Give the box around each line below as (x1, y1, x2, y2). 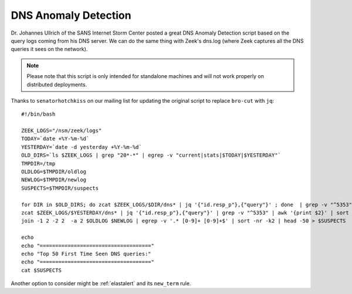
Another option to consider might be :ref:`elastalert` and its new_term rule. (11, 280, 191, 287)
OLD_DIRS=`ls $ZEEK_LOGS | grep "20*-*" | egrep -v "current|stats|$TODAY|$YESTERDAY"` (21, 152, 282, 158)
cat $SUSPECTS (21, 267, 62, 273)
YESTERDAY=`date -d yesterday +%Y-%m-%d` (21, 144, 142, 150)
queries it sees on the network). (11, 46, 88, 53)
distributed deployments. (26, 81, 87, 88)
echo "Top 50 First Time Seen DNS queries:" (21, 250, 152, 257)
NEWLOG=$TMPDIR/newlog (21, 177, 87, 183)
